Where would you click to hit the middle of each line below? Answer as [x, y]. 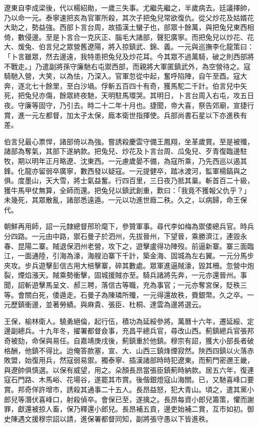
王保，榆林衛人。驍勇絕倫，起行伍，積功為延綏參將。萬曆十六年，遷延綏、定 [129, 321]
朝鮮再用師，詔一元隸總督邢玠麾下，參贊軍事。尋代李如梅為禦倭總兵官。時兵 [129, 226]
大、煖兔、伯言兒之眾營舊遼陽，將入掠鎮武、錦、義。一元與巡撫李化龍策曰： [129, 47]
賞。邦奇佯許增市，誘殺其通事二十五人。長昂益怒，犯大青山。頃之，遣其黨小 [129, 389]
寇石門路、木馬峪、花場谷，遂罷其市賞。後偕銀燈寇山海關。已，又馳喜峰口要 [129, 379]
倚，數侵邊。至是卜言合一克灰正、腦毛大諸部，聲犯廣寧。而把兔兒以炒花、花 [129, 37]
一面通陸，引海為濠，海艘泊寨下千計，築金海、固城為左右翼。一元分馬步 [136, 256]
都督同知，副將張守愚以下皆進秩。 [157, 418]
